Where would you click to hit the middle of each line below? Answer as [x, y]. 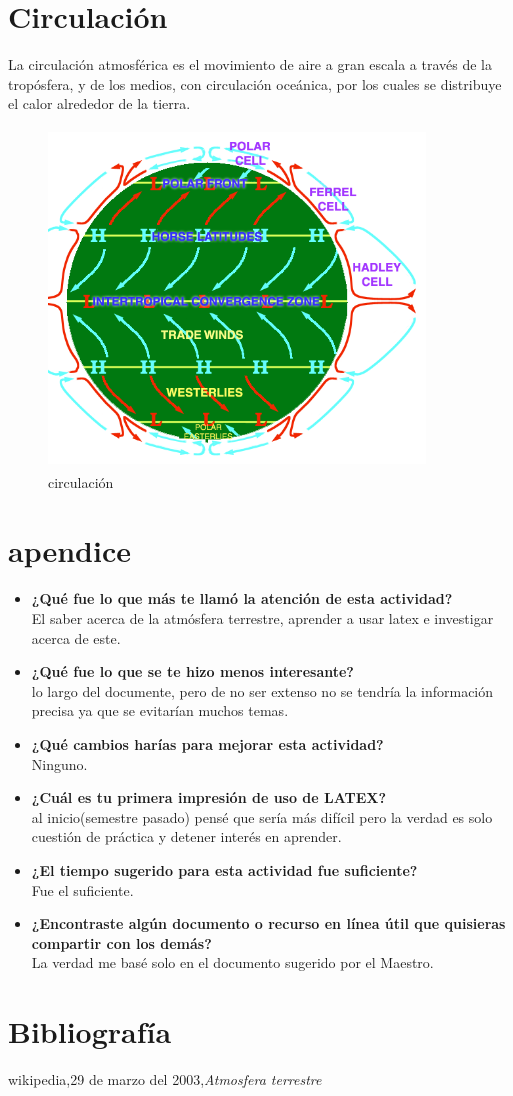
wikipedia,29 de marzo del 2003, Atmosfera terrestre [165, 1079]
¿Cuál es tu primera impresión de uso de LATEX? [209, 797]
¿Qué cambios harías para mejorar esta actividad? [207, 743]
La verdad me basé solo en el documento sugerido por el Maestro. [232, 962]
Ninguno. [59, 763]
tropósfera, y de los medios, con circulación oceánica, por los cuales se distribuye [255, 83]
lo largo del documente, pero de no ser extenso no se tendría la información [262, 690]
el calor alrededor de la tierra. [99, 103]
